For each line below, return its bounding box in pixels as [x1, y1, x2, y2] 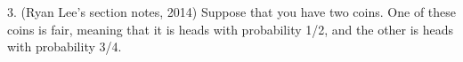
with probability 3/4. [7, 37, 122, 56]
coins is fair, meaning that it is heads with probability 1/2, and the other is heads [7, 19, 454, 38]
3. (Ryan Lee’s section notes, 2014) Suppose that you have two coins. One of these [7, 3, 457, 20]
